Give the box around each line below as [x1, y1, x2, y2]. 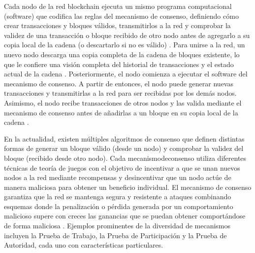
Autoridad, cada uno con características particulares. [4, 240, 163, 250]
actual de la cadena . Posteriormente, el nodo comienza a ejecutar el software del [4, 69, 248, 79]
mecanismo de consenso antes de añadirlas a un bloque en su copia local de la [4, 107, 238, 117]
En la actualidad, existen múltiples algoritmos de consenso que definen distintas [4, 133, 245, 144]
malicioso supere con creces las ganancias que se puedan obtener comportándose [4, 211, 246, 221]
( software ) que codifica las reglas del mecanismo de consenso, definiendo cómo [4, 10, 239, 21]
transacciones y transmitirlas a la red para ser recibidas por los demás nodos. [4, 88, 237, 98]
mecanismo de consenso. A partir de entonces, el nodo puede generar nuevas [4, 78, 233, 88]
